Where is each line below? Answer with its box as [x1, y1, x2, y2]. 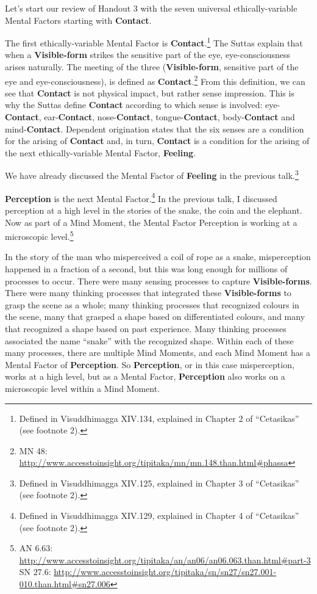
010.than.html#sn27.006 [19, 578, 110, 590]
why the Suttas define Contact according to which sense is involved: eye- [5, 98, 280, 111]
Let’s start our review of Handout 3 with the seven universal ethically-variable [5, 2, 297, 14]
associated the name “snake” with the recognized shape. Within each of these [5, 334, 294, 347]
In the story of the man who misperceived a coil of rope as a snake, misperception [5, 250, 311, 263]
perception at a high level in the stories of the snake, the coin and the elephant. [5, 203, 302, 216]
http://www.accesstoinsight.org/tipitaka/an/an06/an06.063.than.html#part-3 [19, 553, 311, 566]
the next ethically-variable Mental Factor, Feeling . [5, 146, 196, 159]
